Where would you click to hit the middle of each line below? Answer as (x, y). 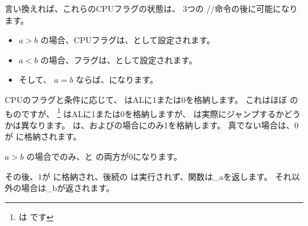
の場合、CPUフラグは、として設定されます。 (128, 40)
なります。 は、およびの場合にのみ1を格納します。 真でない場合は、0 (164, 125)
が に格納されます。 (43, 136)
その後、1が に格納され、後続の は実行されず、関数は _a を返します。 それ (148, 176)
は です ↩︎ (36, 216)
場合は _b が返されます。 (68, 188)
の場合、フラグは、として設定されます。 (119, 59)
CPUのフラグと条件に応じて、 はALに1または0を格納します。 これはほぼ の (152, 99)
